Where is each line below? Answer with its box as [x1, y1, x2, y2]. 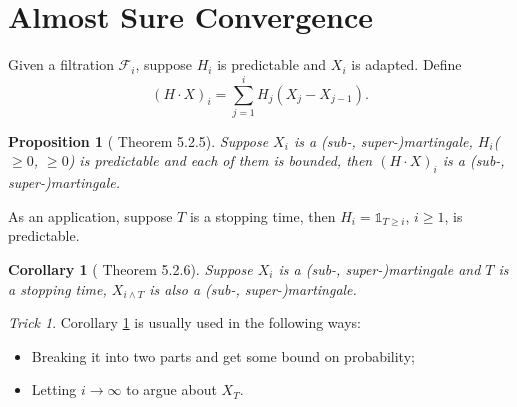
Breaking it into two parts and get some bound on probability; [31, 345, 415, 366]
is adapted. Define [351, 54, 462, 75]
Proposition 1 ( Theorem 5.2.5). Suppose [8, 130, 269, 151]
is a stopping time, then [189, 205, 336, 226]
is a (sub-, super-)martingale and [278, 259, 481, 280]
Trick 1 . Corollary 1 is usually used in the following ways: [8, 312, 361, 333]
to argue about [126, 379, 217, 400]
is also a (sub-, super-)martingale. [149, 278, 357, 299]
